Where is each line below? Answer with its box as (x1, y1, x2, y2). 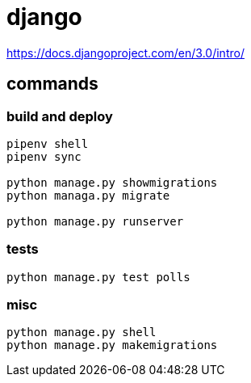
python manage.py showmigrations (6, 175, 218, 189)
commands (6, 74, 98, 95)
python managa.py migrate (6, 188, 170, 202)
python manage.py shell (6, 326, 157, 339)
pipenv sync (6, 149, 82, 163)
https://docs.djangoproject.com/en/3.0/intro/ (6, 45, 245, 60)
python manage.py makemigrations (6, 339, 218, 352)
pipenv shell (6, 137, 89, 150)
